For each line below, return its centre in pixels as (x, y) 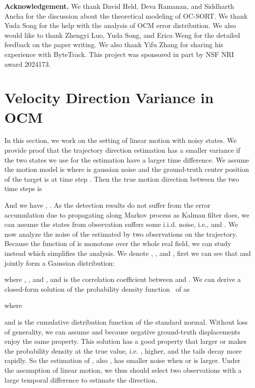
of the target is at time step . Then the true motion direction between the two (122, 179)
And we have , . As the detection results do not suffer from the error (107, 205)
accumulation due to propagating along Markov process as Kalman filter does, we (127, 214)
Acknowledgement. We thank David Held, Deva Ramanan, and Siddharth (119, 6)
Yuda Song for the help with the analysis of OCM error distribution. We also (120, 25)
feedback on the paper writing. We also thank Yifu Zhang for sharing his (114, 44)
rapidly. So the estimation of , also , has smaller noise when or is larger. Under (123, 360)
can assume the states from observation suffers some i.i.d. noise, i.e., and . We (121, 224)
